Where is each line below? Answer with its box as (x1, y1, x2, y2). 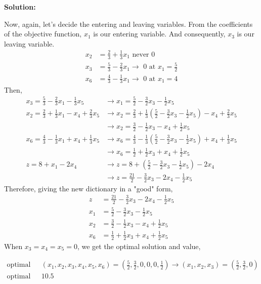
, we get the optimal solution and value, (77, 240, 201, 251)
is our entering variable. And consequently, (93, 28, 226, 39)
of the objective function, (4, 28, 82, 39)
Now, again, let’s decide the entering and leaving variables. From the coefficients (4, 18, 253, 29)
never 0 (132, 51, 155, 58)
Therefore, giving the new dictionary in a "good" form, (4, 183, 173, 193)
